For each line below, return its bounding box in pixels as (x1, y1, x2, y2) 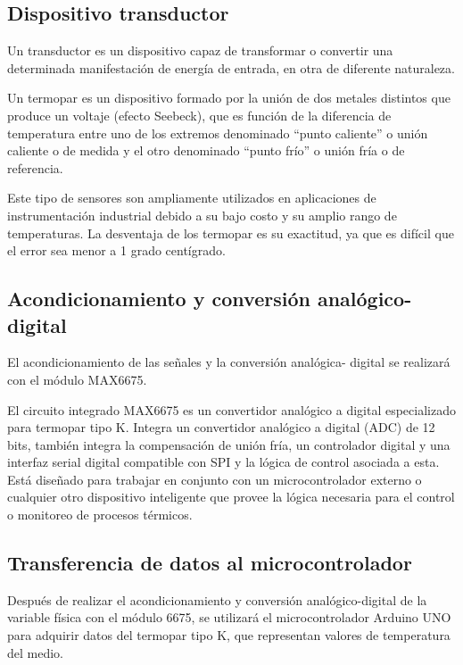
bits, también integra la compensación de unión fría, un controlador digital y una (7, 435, 451, 453)
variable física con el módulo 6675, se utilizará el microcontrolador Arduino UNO (7, 608, 451, 627)
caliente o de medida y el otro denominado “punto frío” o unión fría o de (7, 141, 405, 160)
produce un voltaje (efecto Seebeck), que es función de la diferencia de (7, 105, 392, 124)
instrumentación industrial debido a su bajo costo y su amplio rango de (7, 205, 397, 224)
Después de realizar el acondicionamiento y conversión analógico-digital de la (7, 590, 427, 609)
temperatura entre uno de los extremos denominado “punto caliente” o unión (7, 123, 428, 142)
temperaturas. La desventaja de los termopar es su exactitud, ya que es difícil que (7, 223, 454, 242)
